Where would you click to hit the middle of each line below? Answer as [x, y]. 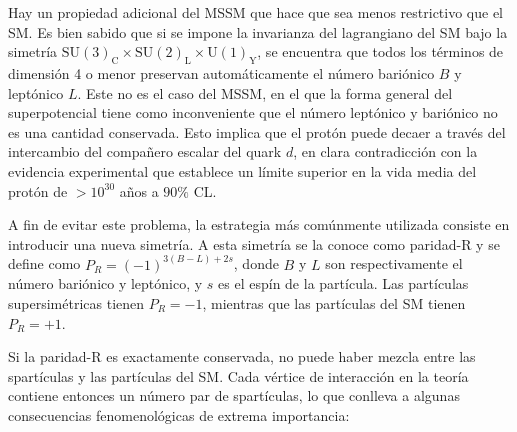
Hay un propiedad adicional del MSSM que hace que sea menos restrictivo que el [256, 12]
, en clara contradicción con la [385, 151]
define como [44, 263]
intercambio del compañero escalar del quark [145, 151]
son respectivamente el [394, 263]
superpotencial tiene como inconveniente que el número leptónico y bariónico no [253, 112]
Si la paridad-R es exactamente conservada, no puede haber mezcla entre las [242, 356]
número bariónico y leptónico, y [105, 283]
